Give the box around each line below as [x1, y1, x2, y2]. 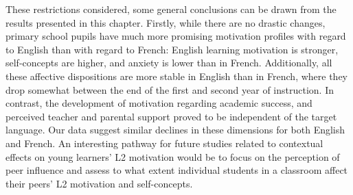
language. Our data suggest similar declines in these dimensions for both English [5, 122, 345, 137]
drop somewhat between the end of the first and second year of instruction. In [5, 82, 334, 96]
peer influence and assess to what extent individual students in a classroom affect [5, 163, 348, 177]
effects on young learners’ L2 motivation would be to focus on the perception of [5, 149, 340, 164]
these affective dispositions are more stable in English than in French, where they [5, 68, 348, 83]
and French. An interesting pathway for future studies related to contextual [5, 135, 323, 150]
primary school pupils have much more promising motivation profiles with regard [5, 29, 346, 43]
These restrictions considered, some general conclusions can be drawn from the [5, 2, 337, 16]
